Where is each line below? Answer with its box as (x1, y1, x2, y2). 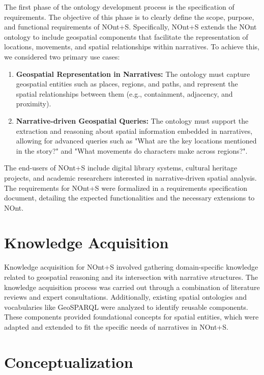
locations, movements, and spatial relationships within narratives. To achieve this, (4, 41, 259, 52)
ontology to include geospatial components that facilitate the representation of (4, 31, 248, 42)
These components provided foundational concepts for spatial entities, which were (4, 311, 259, 322)
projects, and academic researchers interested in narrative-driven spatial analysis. (4, 172, 257, 183)
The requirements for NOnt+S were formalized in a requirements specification (4, 182, 248, 193)
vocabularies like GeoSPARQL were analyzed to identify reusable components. (4, 301, 248, 312)
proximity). (16, 98, 51, 109)
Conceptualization (4, 351, 133, 372)
